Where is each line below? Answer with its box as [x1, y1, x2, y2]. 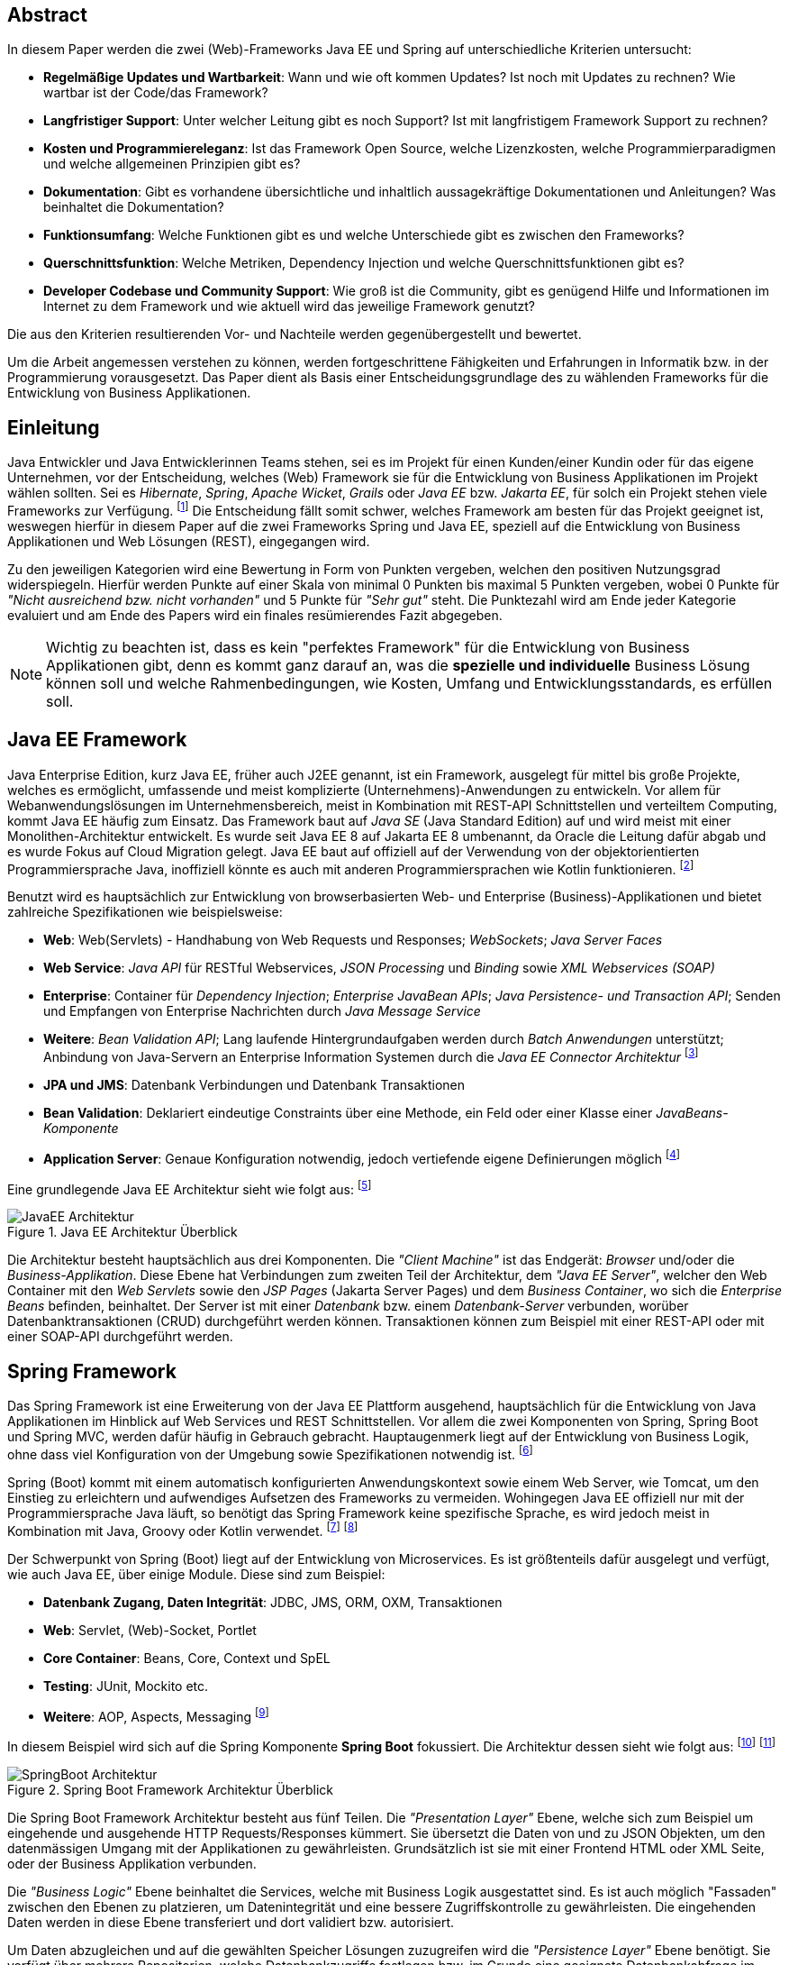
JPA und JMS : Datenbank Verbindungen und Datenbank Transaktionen [43, 1077, 466, 1093]
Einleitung [7, 416, 100, 439]
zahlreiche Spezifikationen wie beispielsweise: [7, 904, 283, 920]
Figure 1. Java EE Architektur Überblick [7, 1224, 238, 1240]
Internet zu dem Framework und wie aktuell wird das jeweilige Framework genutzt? [43, 298, 536, 315]
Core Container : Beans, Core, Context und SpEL [43, 1650, 331, 1666]
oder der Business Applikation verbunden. [7, 1855, 257, 1871]
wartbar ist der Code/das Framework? [43, 85, 268, 101]
